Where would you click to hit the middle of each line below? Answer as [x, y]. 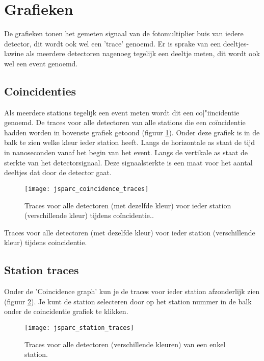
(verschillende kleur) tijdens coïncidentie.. [89, 215]
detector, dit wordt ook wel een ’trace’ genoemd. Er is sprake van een [113, 43]
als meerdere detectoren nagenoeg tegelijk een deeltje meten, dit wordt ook [143, 53]
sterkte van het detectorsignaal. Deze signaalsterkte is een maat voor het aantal [128, 162]
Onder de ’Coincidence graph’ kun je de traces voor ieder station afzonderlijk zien [132, 291]
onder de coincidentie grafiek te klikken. [66, 311]
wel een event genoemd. [41, 63]
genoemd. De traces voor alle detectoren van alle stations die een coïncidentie [125, 122]
